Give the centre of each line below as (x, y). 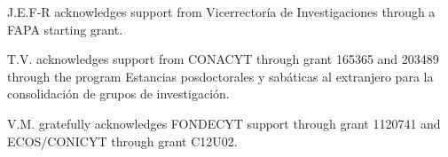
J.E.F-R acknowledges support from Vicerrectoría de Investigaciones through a (221, 12)
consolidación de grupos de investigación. (118, 94)
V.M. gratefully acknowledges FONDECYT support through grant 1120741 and (224, 123)
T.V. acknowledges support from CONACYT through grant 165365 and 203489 (223, 59)
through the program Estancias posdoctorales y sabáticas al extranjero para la (220, 76)
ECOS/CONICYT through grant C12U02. (122, 141)
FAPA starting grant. (65, 29)
